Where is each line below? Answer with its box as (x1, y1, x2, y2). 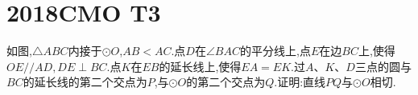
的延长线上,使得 (159, 57, 242, 74)
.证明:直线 (274, 73, 326, 90)
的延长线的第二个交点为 (23, 73, 147, 90)
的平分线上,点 (240, 42, 311, 59)
